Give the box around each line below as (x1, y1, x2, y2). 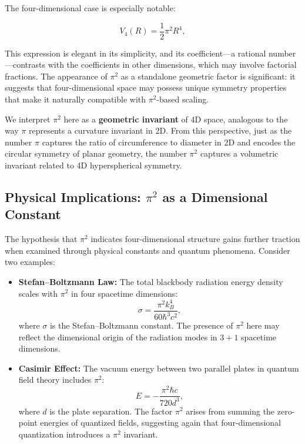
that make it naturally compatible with (5, 93, 146, 105)
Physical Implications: (5, 187, 141, 206)
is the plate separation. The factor (49, 405, 173, 417)
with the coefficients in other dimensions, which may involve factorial (48, 58, 297, 71)
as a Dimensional (162, 187, 268, 206)
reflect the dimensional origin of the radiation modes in (18, 330, 217, 343)
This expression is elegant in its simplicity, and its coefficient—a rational (5, 47, 266, 59)
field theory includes (18, 373, 92, 386)
